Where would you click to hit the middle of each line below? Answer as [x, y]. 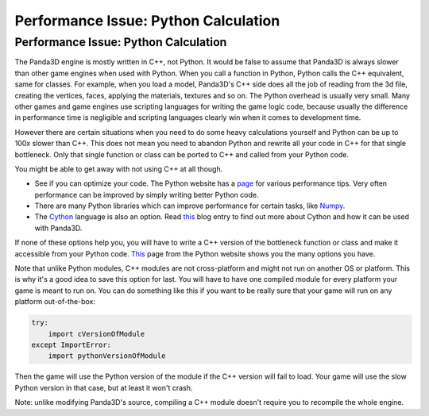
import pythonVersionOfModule [107, 356]
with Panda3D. [58, 228]
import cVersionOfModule [97, 334]
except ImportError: [71, 345]
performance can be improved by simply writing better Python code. [147, 195]
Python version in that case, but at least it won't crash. [104, 387]
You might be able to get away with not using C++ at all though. [119, 169]
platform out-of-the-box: [55, 302]
